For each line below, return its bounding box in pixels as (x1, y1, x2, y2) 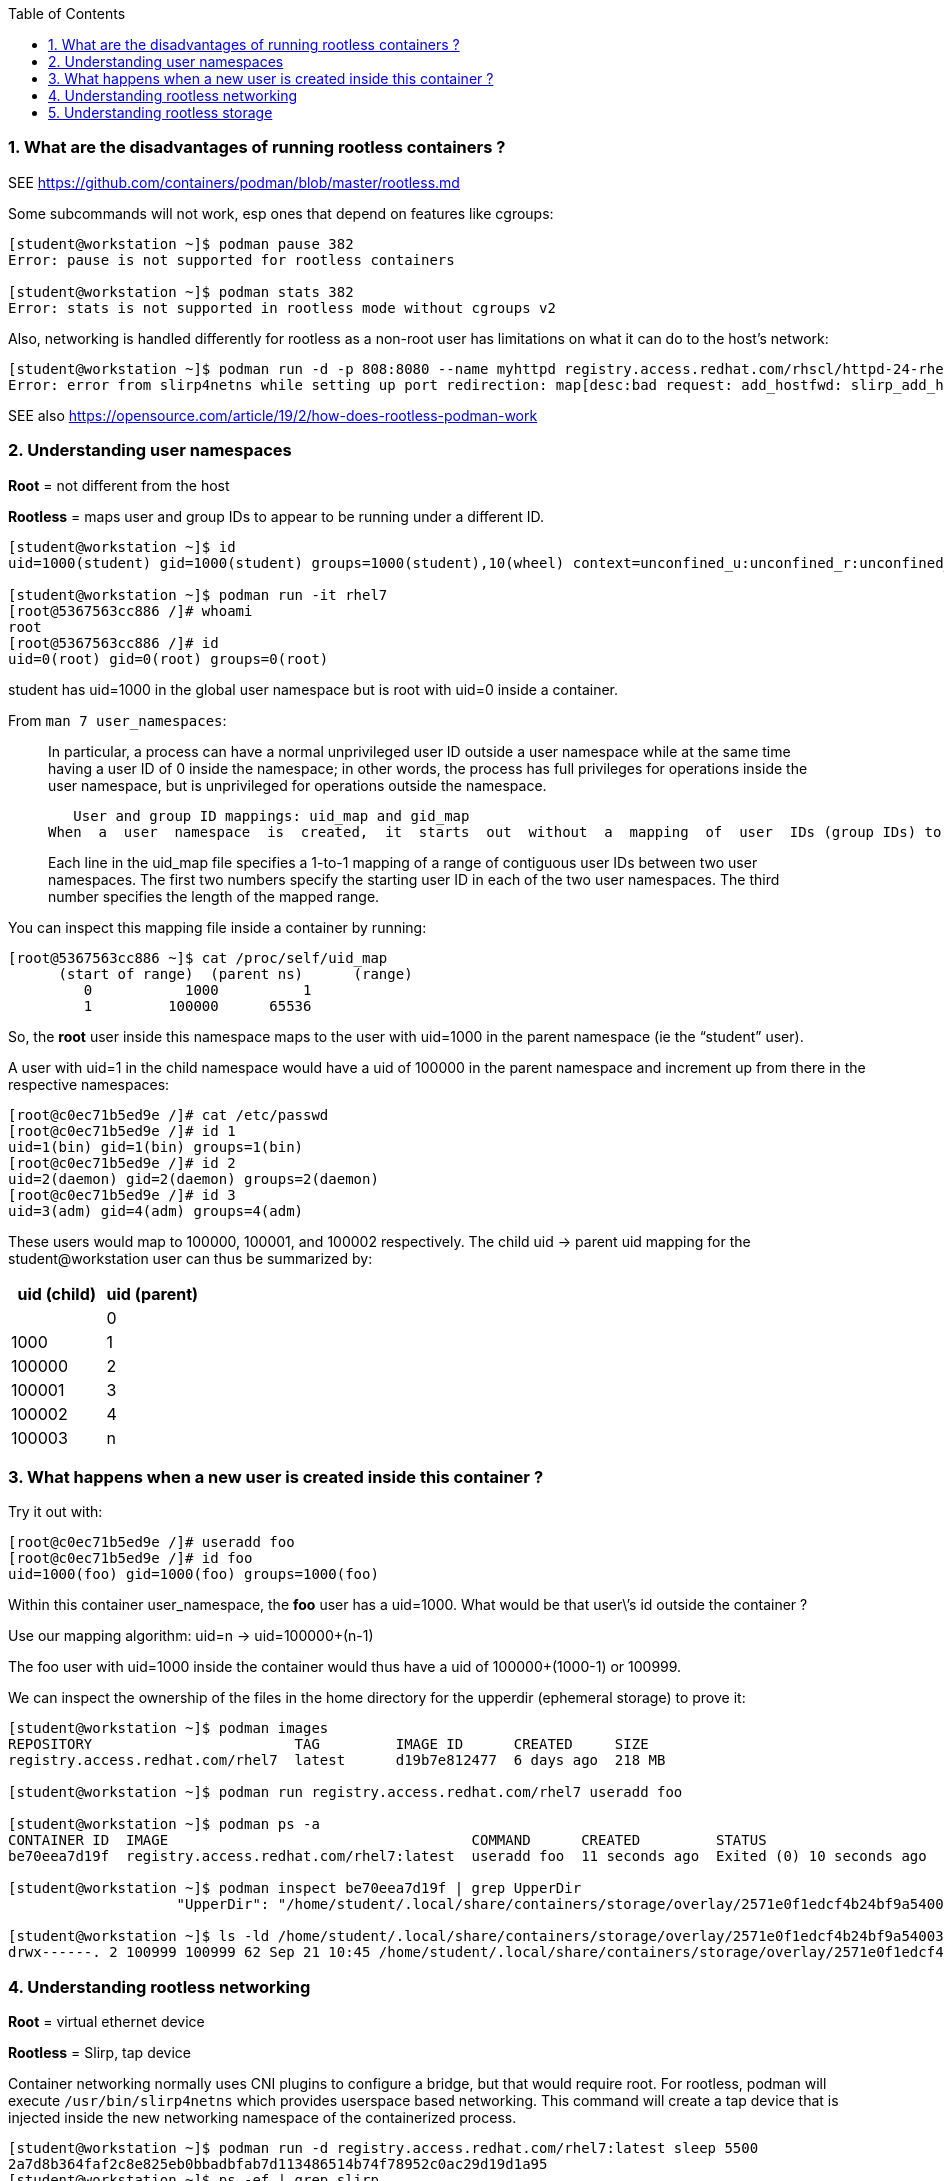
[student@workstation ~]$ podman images (8, 1720, 329, 1737)
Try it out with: (8, 1503, 103, 1521)
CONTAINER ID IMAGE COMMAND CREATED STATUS (8, 1832, 767, 1849)
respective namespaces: (8, 1075, 170, 1093)
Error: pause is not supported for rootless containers (8, 251, 455, 268)
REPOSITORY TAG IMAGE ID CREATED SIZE (8, 1736, 649, 1753)
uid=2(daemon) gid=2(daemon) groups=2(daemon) (8, 1170, 379, 1187)
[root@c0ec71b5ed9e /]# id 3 (8, 1186, 236, 1203)
